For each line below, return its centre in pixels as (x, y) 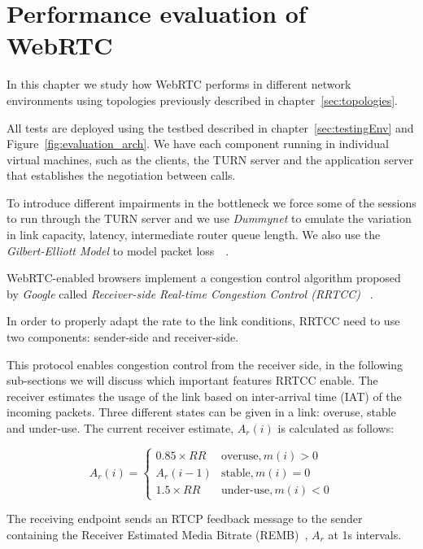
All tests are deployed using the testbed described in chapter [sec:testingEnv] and (210, 127)
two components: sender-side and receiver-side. (123, 337)
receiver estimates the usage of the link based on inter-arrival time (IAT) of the (204, 396)
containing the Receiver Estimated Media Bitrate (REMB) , (157, 534)
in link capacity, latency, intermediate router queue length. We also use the (194, 235)
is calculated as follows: (336, 428)
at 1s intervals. (365, 534)
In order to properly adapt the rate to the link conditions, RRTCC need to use (203, 321)
